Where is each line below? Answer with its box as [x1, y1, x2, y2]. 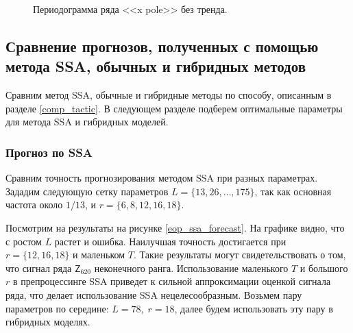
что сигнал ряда [5, 260, 72, 275]
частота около [5, 197, 63, 212]
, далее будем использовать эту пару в [174, 301, 333, 315]
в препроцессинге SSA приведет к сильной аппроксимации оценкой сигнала [12, 274, 331, 288]
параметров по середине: [5, 301, 109, 315]
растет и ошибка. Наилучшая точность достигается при [54, 234, 287, 248]
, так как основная [254, 184, 332, 198]
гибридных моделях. [5, 314, 90, 329]
